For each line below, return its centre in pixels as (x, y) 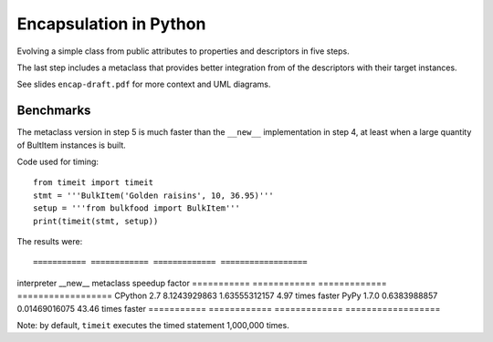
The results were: (50, 241)
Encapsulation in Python (111, 24)
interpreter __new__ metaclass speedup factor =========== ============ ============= (202, 283)
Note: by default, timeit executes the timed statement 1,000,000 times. (153, 325)
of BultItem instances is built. (72, 145)
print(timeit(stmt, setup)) (96, 221)
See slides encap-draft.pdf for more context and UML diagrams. (144, 84)
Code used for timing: (58, 162)
